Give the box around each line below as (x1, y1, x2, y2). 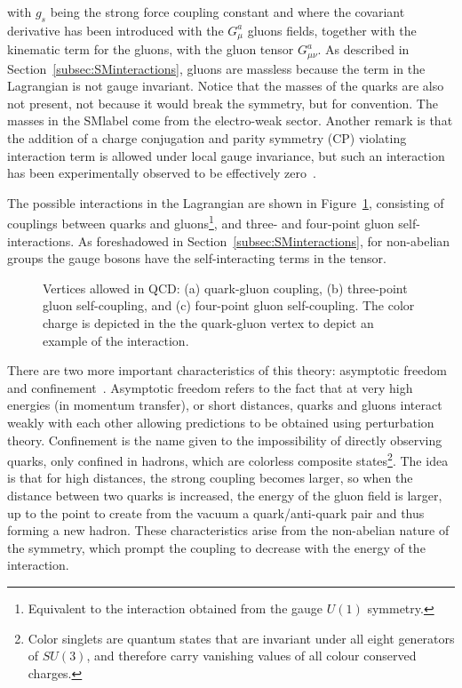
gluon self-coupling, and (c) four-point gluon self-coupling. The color (43, 296, 415, 315)
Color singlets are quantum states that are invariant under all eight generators (28, 628, 455, 647)
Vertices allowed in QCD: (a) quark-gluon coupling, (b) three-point (43, 278, 408, 297)
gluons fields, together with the (247, 20, 417, 39)
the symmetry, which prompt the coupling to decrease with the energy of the (7, 538, 426, 556)
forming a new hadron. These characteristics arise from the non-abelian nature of (7, 521, 450, 540)
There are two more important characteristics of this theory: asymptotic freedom (7, 361, 447, 380)
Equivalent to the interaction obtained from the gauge (28, 599, 323, 618)
